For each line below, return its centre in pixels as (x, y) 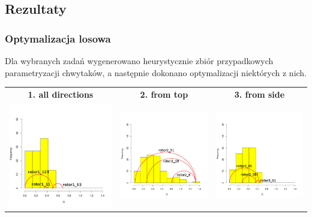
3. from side (259, 94)
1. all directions (61, 94)
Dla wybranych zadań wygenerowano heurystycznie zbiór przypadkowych (139, 61)
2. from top (164, 94)
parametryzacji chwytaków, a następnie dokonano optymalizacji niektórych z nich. (156, 72)
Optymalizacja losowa (58, 38)
